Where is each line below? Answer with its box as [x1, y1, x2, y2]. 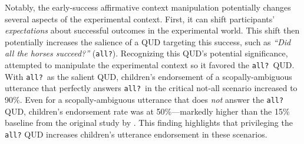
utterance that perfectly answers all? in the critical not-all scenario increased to [5, 82, 298, 94]
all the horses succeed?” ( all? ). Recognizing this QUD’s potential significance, [5, 47, 288, 59]
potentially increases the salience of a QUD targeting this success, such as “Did [5, 35, 291, 48]
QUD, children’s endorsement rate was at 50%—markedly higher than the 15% [5, 105, 290, 117]
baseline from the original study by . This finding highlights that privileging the [5, 116, 293, 129]
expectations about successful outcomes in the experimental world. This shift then [5, 24, 300, 36]
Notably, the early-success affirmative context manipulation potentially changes [5, 1, 291, 13]
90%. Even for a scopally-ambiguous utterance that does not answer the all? [5, 93, 284, 105]
